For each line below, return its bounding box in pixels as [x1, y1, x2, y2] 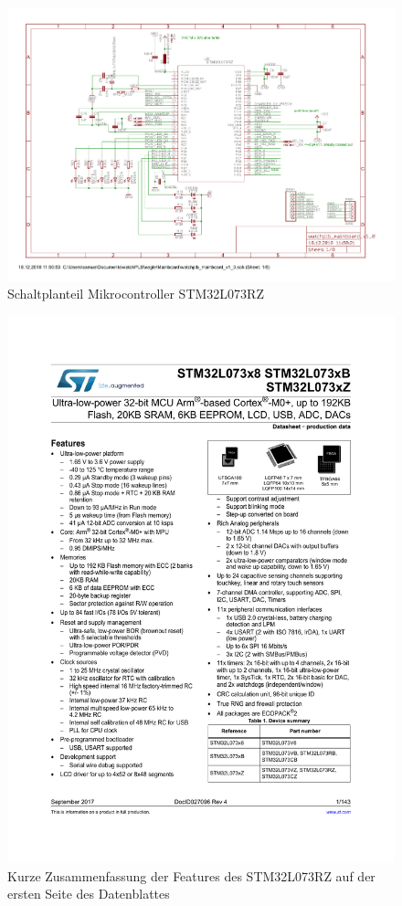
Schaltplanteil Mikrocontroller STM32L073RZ [7, 284, 264, 303]
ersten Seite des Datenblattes [7, 884, 170, 903]
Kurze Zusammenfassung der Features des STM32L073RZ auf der [7, 866, 376, 885]
